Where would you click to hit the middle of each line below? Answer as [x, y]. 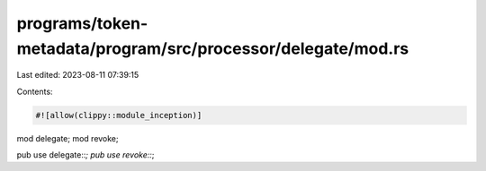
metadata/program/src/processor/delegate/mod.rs [213, 48]
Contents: [35, 91]
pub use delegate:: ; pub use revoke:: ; [85, 155]
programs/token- [82, 23]
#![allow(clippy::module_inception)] [119, 115]
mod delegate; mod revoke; [67, 138]
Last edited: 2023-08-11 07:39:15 [78, 75]
